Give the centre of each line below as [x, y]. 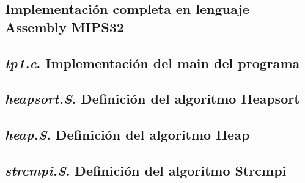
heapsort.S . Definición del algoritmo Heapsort [152, 99]
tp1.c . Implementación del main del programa [152, 63]
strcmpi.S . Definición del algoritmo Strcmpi [146, 170]
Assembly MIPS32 [64, 27]
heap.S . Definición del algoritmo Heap [127, 135]
